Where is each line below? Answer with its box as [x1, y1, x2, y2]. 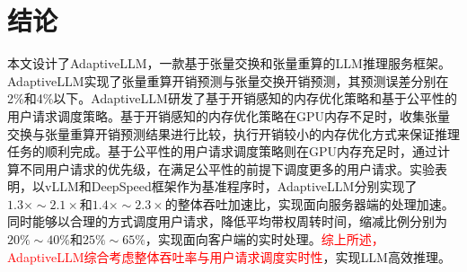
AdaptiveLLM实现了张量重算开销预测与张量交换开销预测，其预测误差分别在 [7, 71, 449, 90]
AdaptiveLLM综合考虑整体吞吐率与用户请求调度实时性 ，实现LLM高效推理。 [7, 247, 451, 266]
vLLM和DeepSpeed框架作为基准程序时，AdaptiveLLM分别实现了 [44, 177, 418, 196]
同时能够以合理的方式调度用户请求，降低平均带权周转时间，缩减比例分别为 [7, 212, 447, 231]
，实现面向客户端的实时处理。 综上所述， [145, 230, 384, 249]
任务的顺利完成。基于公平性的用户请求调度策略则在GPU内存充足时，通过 [7, 142, 438, 161]
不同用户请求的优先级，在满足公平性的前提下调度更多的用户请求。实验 [19, 159, 435, 178]
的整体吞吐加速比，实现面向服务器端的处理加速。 [164, 194, 454, 213]
